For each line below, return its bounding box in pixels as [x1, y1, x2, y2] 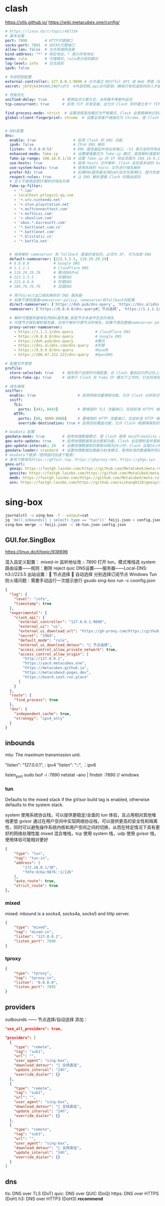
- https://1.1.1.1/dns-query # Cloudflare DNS [14, 329, 131, 334]
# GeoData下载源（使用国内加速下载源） [5, 452, 76, 457]
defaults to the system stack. [5, 802, 64, 808]
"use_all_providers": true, [5, 1026, 63, 1031]
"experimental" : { [9, 610, 48, 615]
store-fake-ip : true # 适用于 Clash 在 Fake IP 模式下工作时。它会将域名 [9, 375, 161, 380]
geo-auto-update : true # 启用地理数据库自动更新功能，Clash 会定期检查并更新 [5, 439, 161, 444]
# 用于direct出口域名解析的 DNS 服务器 [9, 293, 82, 298]
